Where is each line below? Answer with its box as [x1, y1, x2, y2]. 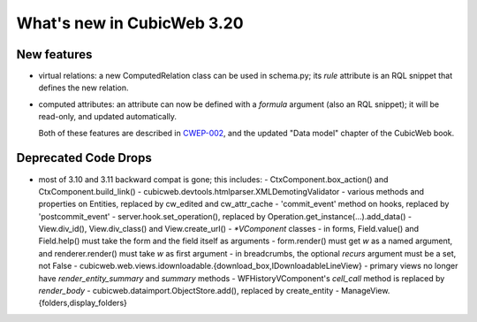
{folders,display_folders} [38, 297, 127, 309]
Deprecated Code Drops [16, 150, 152, 165]
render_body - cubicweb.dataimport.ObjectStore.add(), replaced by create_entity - [38, 286, 340, 296]
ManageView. [341, 286, 390, 296]
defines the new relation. [38, 82, 129, 93]
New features [16, 47, 93, 62]
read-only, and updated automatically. [38, 111, 177, 122]
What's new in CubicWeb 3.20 [16, 13, 244, 33]
